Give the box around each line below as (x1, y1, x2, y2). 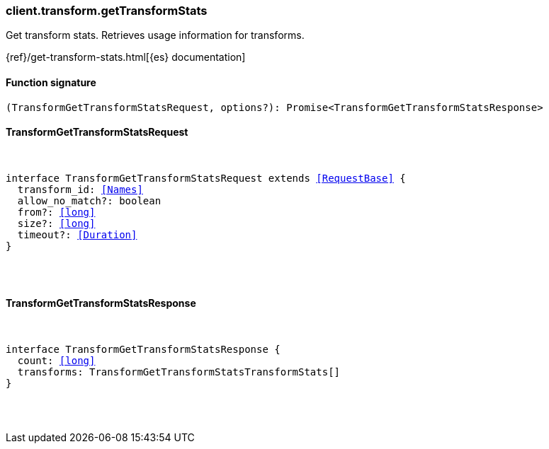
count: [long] (17, 355, 96, 367)
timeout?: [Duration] (17, 228, 137, 240)
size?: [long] (17, 217, 96, 229)
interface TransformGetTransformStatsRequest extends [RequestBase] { (6, 172, 406, 184)
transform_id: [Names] (17, 183, 143, 195)
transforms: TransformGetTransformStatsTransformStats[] (17, 366, 341, 378)
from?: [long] (17, 206, 96, 218)
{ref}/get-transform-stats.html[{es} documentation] (6, 51, 246, 64)
